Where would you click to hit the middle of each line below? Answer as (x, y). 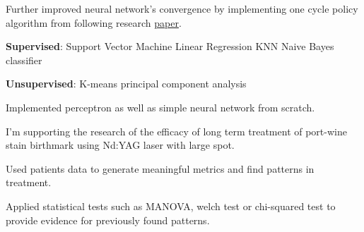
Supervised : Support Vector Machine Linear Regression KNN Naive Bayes (170, 46)
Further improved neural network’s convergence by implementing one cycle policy (182, 8)
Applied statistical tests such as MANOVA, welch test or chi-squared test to (171, 206)
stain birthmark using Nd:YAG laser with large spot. (120, 145)
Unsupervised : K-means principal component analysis (126, 84)
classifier (24, 60)
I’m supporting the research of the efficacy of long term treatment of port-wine (176, 131)
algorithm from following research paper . (94, 22)
